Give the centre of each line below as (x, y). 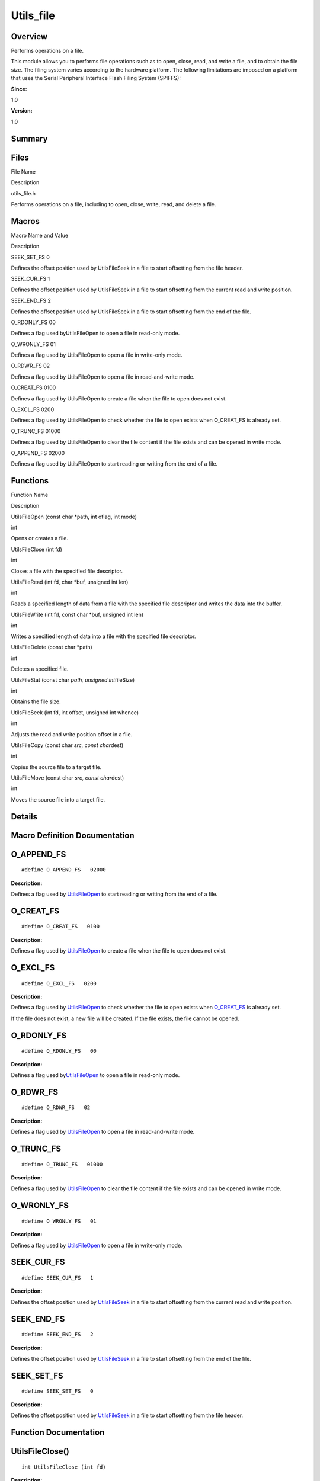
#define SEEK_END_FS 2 (57, 1335)
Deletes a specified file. (40, 669)
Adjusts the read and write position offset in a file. (72, 734)
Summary (29, 138)
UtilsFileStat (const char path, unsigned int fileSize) (73, 680)
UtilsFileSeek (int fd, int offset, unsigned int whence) (75, 712)
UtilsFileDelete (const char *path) (52, 647)
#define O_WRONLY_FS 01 (59, 1221)
